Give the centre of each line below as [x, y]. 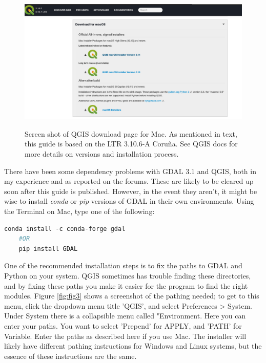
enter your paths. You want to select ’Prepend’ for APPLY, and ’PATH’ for [123, 325]
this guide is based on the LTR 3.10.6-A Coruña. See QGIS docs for [131, 144]
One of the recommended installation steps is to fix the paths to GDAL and [123, 265]
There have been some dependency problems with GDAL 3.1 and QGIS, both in [130, 171]
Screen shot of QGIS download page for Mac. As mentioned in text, [131, 133]
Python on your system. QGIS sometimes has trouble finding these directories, [128, 275]
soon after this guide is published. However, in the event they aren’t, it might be [131, 191]
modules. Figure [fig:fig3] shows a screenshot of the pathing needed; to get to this [132, 296]
